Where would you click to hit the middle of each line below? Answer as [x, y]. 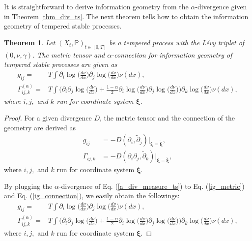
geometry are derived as [40, 127]
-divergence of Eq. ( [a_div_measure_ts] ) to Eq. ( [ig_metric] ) [152, 186]
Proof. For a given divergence [48, 118]
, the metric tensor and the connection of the [167, 118]
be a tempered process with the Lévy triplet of [177, 42]
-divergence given [221, 6]
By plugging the [28, 186]
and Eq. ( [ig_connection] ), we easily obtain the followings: [92, 196]
